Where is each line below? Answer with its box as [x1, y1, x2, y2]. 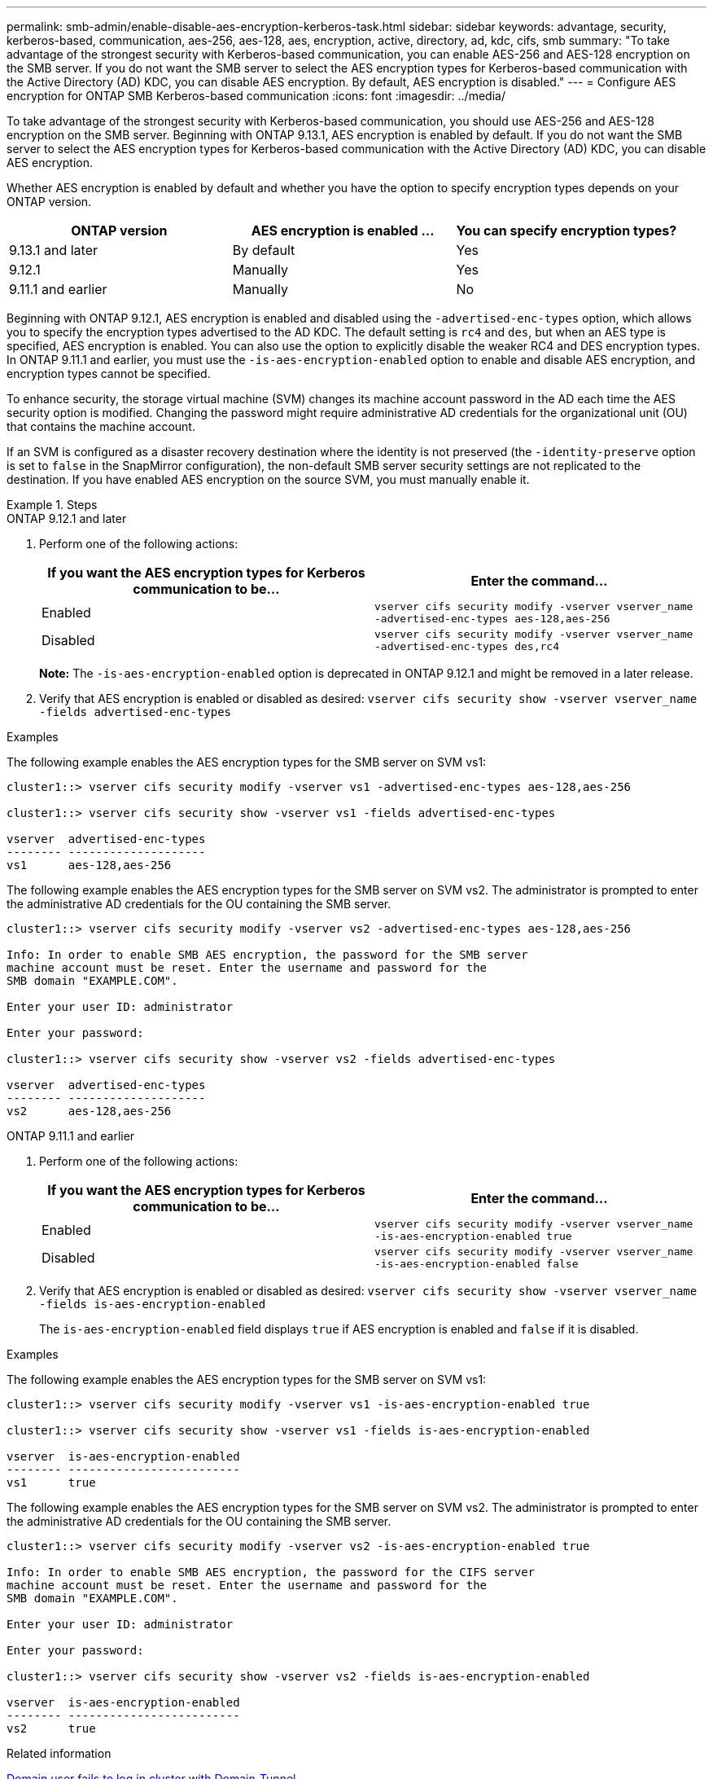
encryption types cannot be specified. [7, 367, 211, 380]
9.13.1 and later [9, 242, 98, 258]
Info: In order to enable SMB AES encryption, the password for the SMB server [7, 948, 528, 961]
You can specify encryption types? [456, 222, 677, 239]
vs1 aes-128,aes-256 [7, 859, 172, 872]
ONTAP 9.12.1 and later [7, 512, 127, 525]
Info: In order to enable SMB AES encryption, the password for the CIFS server [7, 1566, 536, 1579]
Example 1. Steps [7, 498, 98, 512]
